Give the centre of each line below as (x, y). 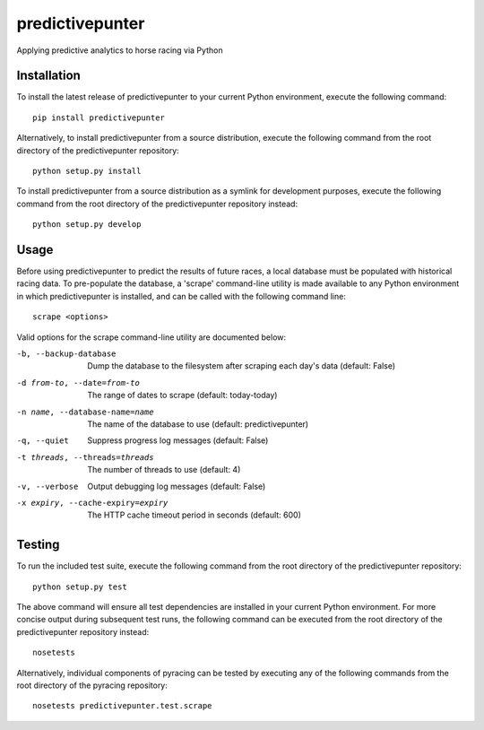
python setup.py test (80, 587)
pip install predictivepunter (99, 117)
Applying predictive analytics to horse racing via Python (120, 50)
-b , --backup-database (66, 354)
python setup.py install (87, 171)
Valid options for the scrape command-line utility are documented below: (151, 337)
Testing (38, 545)
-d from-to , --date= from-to (78, 382)
